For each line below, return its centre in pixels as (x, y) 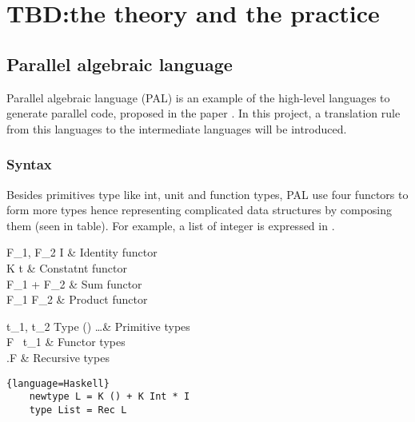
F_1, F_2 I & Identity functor (82, 252)
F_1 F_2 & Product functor (77, 299)
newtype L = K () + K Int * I (110, 397)
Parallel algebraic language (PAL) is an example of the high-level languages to (198, 97)
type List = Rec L (78, 410)
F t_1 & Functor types (66, 342)
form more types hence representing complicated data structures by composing (200, 210)
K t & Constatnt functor (67, 267)
